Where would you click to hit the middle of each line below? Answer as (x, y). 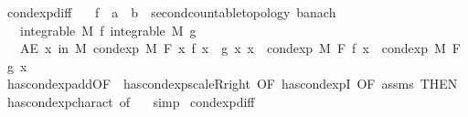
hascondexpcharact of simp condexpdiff (131, 101)
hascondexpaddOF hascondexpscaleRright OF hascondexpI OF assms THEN (232, 84)
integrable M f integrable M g (108, 30)
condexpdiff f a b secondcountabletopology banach (171, 12)
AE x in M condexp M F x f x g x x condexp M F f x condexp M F (240, 48)
